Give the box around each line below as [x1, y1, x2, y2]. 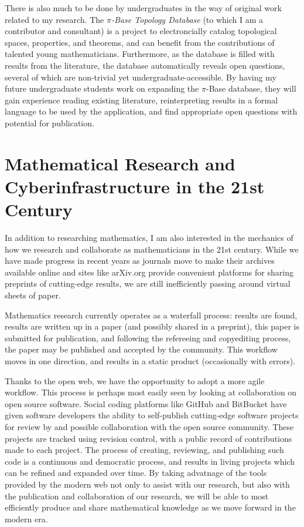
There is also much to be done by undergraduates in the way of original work [5, 2, 282, 14]
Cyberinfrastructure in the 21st [5, 174, 265, 198]
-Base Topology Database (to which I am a [111, 13, 264, 25]
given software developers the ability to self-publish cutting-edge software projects [5, 409, 299, 421]
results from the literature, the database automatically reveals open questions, [5, 59, 285, 71]
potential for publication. [5, 116, 94, 129]
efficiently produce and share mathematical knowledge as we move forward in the [5, 501, 296, 513]
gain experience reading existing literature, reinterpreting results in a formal [5, 93, 278, 106]
